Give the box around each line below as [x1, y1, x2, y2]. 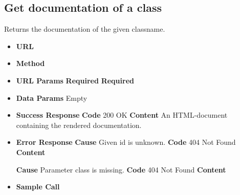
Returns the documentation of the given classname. [4, 24, 165, 34]
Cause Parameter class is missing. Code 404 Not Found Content [16, 164, 226, 175]
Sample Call [16, 181, 60, 192]
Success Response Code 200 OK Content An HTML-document [16, 110, 228, 120]
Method [16, 58, 45, 69]
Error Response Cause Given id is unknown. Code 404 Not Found [16, 137, 236, 147]
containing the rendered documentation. [16, 119, 142, 130]
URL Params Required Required [16, 75, 134, 85]
